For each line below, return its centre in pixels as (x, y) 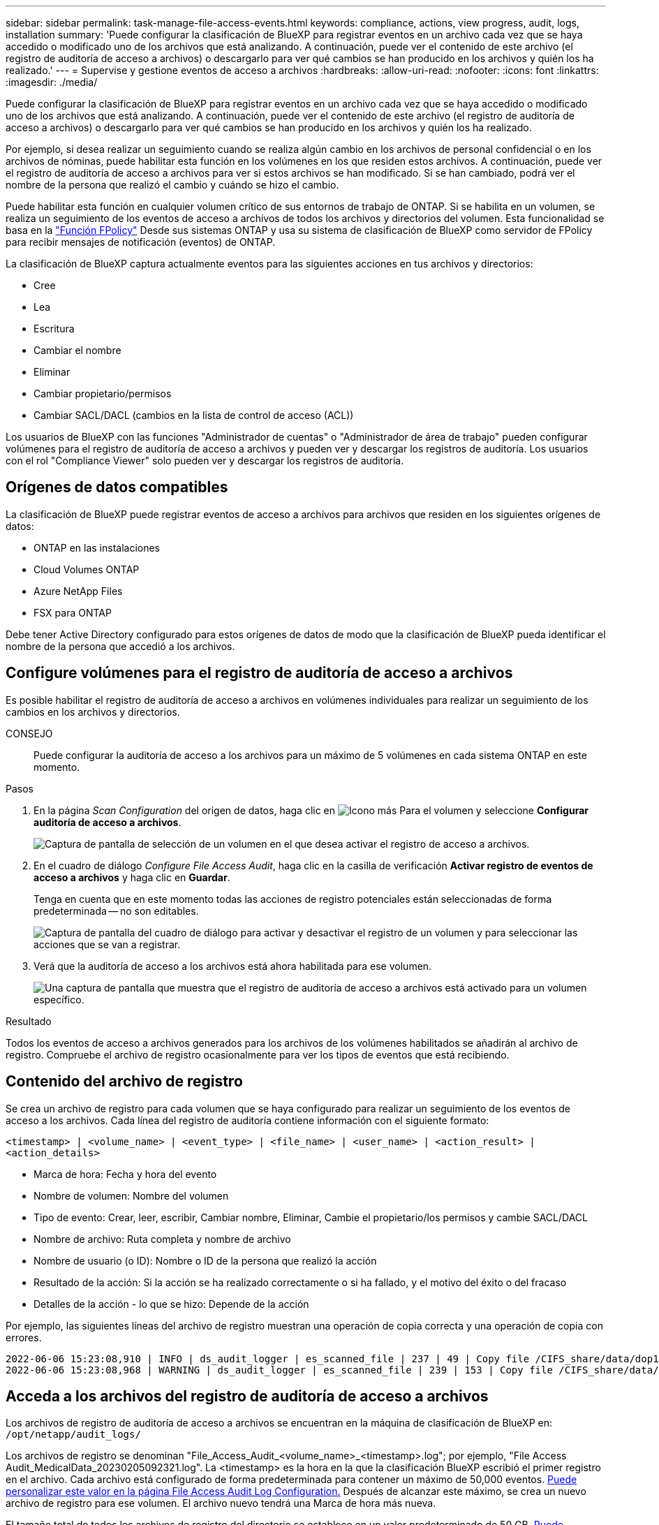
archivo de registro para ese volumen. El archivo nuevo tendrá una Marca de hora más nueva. (221, 1503)
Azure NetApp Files (78, 591)
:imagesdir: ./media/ (52, 82)
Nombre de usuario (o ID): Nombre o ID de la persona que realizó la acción (205, 1260)
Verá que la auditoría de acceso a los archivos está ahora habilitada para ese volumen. (233, 966)
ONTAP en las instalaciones (97, 547)
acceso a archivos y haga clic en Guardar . (132, 877)
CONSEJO (29, 733)
